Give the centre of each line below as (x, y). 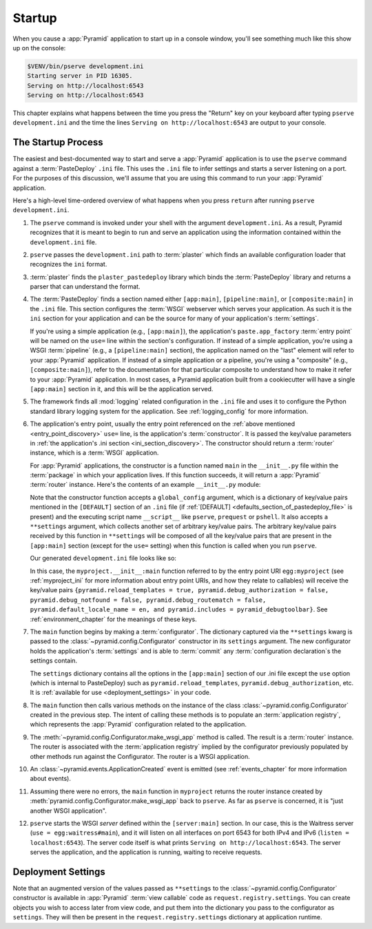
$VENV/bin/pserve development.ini (85, 66)
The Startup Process (58, 142)
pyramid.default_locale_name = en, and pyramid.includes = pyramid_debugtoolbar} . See (179, 609)
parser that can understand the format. (85, 286)
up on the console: (39, 48)
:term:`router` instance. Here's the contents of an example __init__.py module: (145, 485)
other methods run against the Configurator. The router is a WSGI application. (140, 756)
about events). (51, 779)
